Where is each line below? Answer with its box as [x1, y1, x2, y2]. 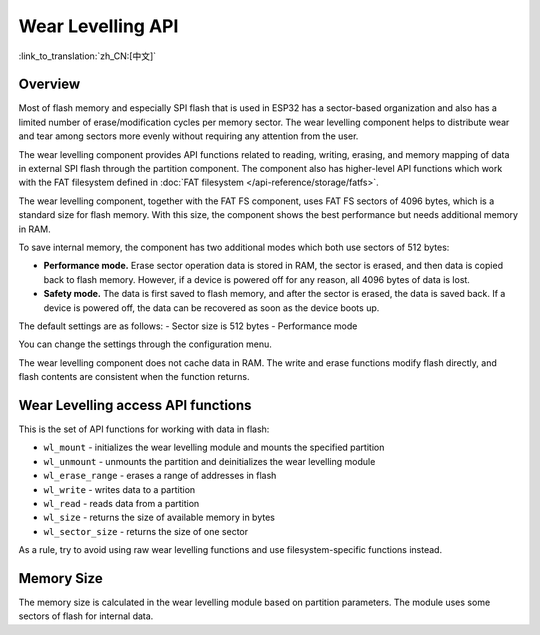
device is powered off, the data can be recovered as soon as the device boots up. [43, 301, 380, 314]
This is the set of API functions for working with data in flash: [18, 423, 270, 435]
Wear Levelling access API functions [18, 396, 252, 414]
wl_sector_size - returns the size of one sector [43, 525, 249, 537]
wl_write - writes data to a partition [43, 483, 196, 495]
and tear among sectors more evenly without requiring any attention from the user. [18, 130, 359, 142]
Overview [18, 76, 81, 93]
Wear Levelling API [18, 15, 179, 37]
